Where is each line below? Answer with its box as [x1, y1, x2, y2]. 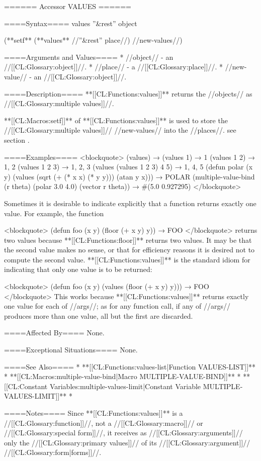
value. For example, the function [4, 208, 104, 218]
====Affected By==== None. [4, 327, 105, 338]
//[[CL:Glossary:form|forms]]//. [4, 447, 102, 457]
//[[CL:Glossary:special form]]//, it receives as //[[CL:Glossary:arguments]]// [4, 427, 243, 438]
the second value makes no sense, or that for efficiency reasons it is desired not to [4, 244, 255, 255]
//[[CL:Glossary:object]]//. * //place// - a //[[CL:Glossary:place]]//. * [4, 61, 223, 72]
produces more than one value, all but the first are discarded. [4, 310, 193, 321]
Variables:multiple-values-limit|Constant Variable [49, 381, 201, 391]
